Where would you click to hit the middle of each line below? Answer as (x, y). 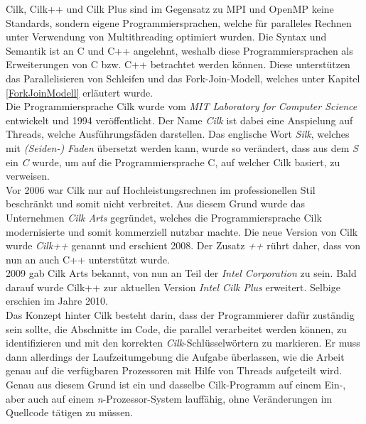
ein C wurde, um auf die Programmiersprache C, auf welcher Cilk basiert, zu (173, 162)
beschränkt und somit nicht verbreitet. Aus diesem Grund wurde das (156, 203)
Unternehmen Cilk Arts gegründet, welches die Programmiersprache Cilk (164, 217)
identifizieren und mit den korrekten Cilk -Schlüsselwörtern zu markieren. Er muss (183, 343)
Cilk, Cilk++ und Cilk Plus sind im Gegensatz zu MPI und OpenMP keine (170, 9)
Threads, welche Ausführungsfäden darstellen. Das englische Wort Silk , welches (178, 134)
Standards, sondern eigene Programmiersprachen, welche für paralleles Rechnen (179, 22)
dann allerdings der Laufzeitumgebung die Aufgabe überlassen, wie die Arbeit (175, 356)
